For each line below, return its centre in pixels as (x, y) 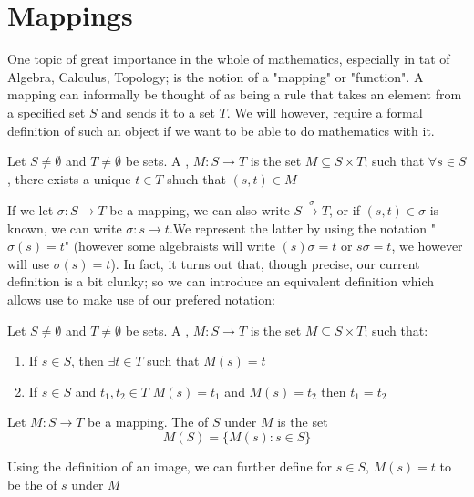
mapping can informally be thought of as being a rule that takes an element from (235, 94)
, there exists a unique (69, 178)
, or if (345, 210)
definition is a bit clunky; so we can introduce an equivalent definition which (221, 281)
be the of (32, 484)
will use (28, 263)
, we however (427, 246)
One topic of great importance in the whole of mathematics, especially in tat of (229, 59)
